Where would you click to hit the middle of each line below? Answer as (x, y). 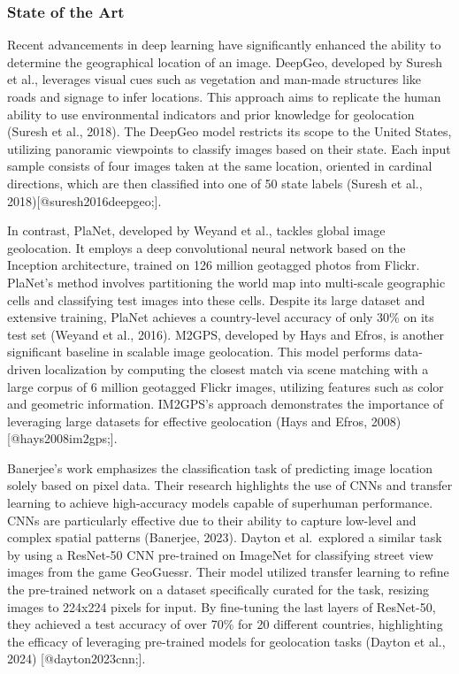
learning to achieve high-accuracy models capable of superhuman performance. (220, 503)
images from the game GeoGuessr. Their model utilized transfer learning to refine (228, 572)
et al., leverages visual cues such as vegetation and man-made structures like (214, 79)
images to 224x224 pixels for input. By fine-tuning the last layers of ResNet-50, (222, 606)
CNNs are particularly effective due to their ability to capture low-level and (212, 520)
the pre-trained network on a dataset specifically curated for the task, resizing (218, 590)
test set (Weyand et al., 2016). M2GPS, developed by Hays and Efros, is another (226, 334)
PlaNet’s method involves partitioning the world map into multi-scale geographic (226, 282)
